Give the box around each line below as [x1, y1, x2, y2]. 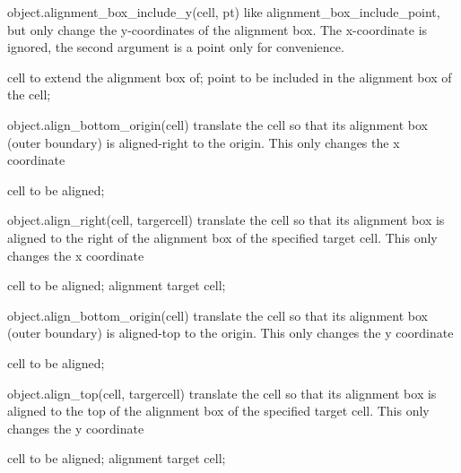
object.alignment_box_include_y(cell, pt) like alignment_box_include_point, [7, 3, 440, 21]
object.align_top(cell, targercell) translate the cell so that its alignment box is [7, 383, 437, 402]
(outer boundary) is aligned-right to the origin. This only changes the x [7, 133, 400, 151]
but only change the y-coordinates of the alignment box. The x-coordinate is [7, 20, 428, 39]
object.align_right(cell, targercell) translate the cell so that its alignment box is [7, 211, 445, 229]
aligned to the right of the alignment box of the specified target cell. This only [7, 228, 438, 246]
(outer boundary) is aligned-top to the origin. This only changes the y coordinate [7, 323, 454, 342]
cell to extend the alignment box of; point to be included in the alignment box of [7, 67, 452, 86]
